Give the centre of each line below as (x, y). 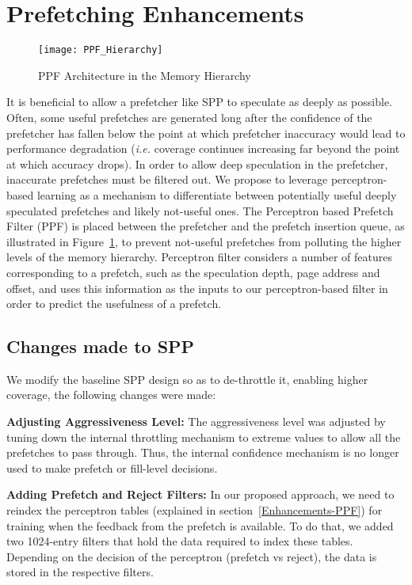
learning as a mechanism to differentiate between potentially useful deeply (217, 194)
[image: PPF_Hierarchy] (101, 50)
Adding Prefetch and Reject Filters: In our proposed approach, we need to (200, 494)
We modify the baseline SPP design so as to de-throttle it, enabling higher (187, 379)
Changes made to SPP (101, 346)
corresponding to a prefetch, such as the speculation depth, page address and (193, 272)
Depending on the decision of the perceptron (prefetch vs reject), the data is (192, 556)
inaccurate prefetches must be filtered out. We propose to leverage (167, 179)
